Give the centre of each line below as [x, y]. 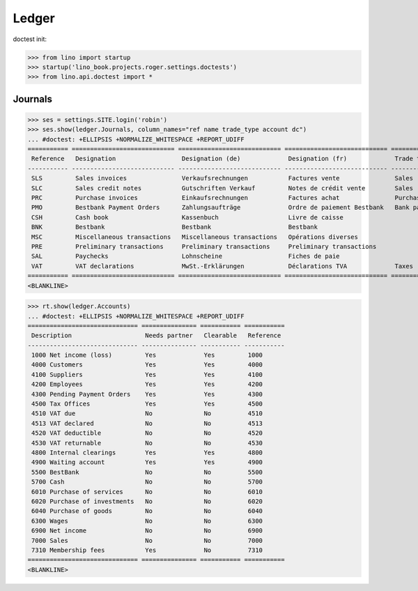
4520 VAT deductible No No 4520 [147, 433]
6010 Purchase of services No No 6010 [147, 492]
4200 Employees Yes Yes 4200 [147, 384]
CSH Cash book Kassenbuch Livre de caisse [188, 217]
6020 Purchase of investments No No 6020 [147, 501]
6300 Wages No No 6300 [147, 521]
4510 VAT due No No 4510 [147, 414]
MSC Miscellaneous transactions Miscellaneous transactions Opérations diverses [195, 237]
